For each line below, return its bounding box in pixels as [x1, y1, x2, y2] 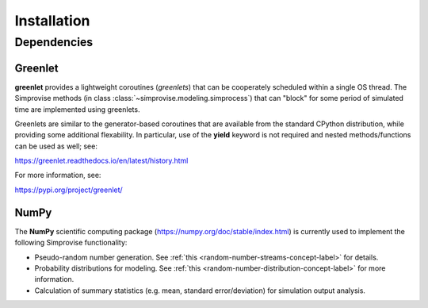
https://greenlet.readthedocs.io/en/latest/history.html [14, 156, 189, 166]
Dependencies [14, 35, 94, 49]
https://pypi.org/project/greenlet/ [14, 185, 123, 194]
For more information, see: [14, 171, 101, 180]
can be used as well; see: [14, 141, 98, 151]
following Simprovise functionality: [14, 238, 128, 248]
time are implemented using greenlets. [14, 104, 140, 114]
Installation [14, 12, 90, 29]
